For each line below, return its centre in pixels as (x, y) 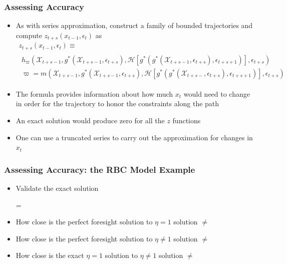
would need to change (217, 93)
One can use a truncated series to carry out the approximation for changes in (134, 137)
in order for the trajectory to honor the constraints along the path (117, 103)
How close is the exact (50, 255)
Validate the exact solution (57, 188)
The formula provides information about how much (94, 93)
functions (187, 120)
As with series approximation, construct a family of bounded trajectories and (134, 25)
